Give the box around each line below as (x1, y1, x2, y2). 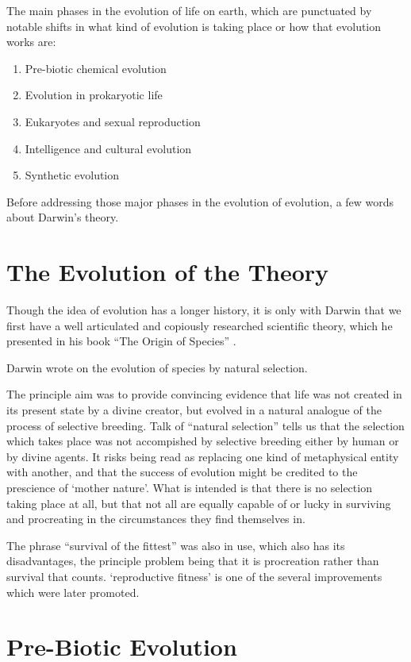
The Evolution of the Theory (6, 256, 329, 288)
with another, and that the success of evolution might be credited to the (6, 464, 358, 480)
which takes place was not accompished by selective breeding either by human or (6, 433, 399, 449)
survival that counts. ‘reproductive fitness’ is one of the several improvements (6, 568, 382, 584)
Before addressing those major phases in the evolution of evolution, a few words (6, 193, 394, 210)
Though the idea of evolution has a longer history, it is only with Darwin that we (6, 302, 401, 318)
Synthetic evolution (25, 167, 120, 183)
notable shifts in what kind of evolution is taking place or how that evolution (6, 17, 382, 34)
